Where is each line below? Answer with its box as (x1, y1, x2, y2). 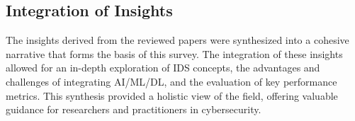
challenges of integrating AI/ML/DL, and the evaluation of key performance (6, 74, 337, 88)
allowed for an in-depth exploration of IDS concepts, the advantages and (6, 60, 320, 75)
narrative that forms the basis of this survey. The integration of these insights (6, 46, 343, 61)
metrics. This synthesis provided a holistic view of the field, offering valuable (6, 88, 338, 103)
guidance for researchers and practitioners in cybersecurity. (6, 102, 261, 117)
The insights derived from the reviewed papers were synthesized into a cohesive (6, 33, 349, 47)
